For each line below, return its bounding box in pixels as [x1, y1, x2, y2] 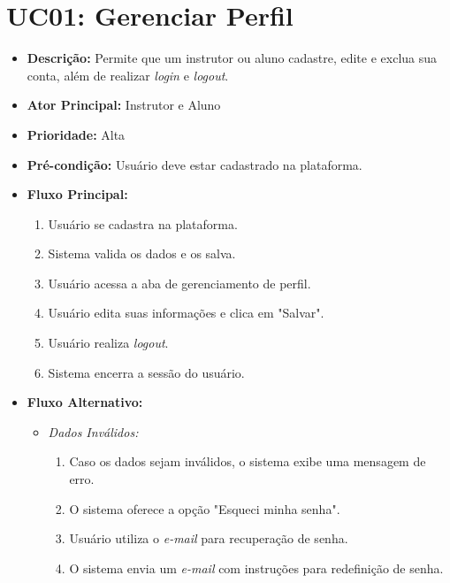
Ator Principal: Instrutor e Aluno [27, 96, 221, 114]
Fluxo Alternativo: [27, 393, 143, 411]
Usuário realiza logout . [48, 334, 169, 352]
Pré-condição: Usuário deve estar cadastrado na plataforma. [27, 155, 362, 173]
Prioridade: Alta [27, 125, 126, 143]
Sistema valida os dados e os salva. [48, 244, 236, 263]
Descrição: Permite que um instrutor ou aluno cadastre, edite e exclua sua [27, 49, 438, 67]
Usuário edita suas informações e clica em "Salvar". [48, 303, 324, 322]
